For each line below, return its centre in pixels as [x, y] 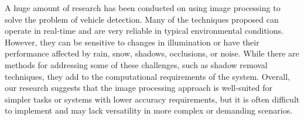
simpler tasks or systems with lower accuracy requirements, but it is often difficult [152, 99]
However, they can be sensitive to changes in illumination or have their [132, 42]
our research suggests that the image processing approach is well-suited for [139, 88]
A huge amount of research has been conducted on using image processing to [143, 8]
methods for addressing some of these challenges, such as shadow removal [136, 64]
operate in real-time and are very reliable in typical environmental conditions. [144, 31]
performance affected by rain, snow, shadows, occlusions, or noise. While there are [152, 53]
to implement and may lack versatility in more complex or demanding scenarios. [149, 110]
